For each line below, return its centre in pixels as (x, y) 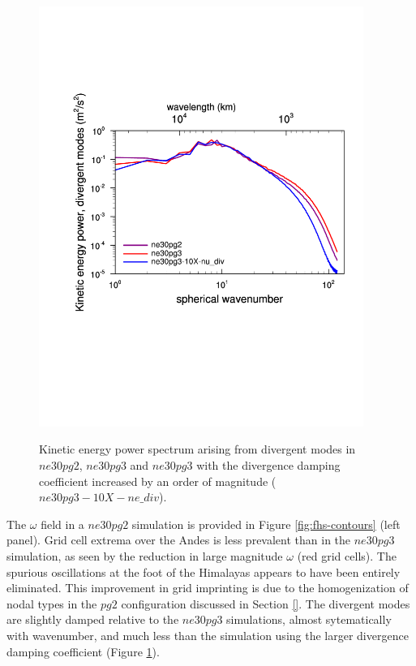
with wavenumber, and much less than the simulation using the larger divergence (208, 635)
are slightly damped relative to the (93, 619)
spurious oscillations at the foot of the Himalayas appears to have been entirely (204, 571)
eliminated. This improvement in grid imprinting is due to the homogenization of (208, 588)
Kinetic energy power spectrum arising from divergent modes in (197, 449)
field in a (62, 524)
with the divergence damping (268, 465)
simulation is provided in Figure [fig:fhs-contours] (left (266, 524)
